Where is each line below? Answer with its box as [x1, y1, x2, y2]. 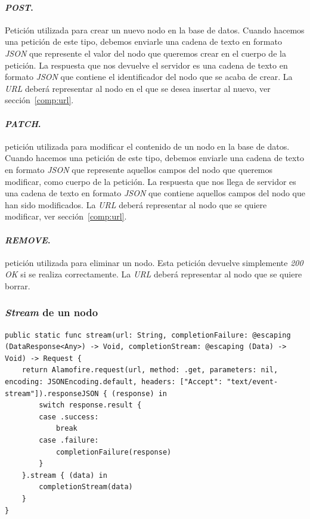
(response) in [111, 389, 168, 398]
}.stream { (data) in [21, 471, 107, 480]
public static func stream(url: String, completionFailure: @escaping [5, 330, 291, 339]
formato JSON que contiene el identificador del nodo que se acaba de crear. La [5, 70, 293, 83]
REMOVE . [5, 233, 51, 246]
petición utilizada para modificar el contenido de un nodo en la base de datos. [5, 140, 290, 152]
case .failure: [39, 436, 99, 445]
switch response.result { [39, 401, 142, 410]
